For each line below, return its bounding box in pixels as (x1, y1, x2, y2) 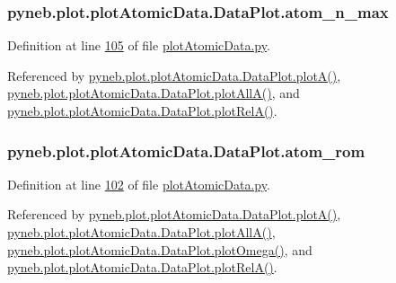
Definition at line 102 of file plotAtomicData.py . (7, 174, 270, 193)
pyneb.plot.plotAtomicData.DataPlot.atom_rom (7, 139, 365, 162)
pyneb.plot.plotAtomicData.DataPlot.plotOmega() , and (7, 240, 312, 259)
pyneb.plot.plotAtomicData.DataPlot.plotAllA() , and (7, 84, 300, 102)
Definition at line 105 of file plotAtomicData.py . (7, 36, 270, 55)
